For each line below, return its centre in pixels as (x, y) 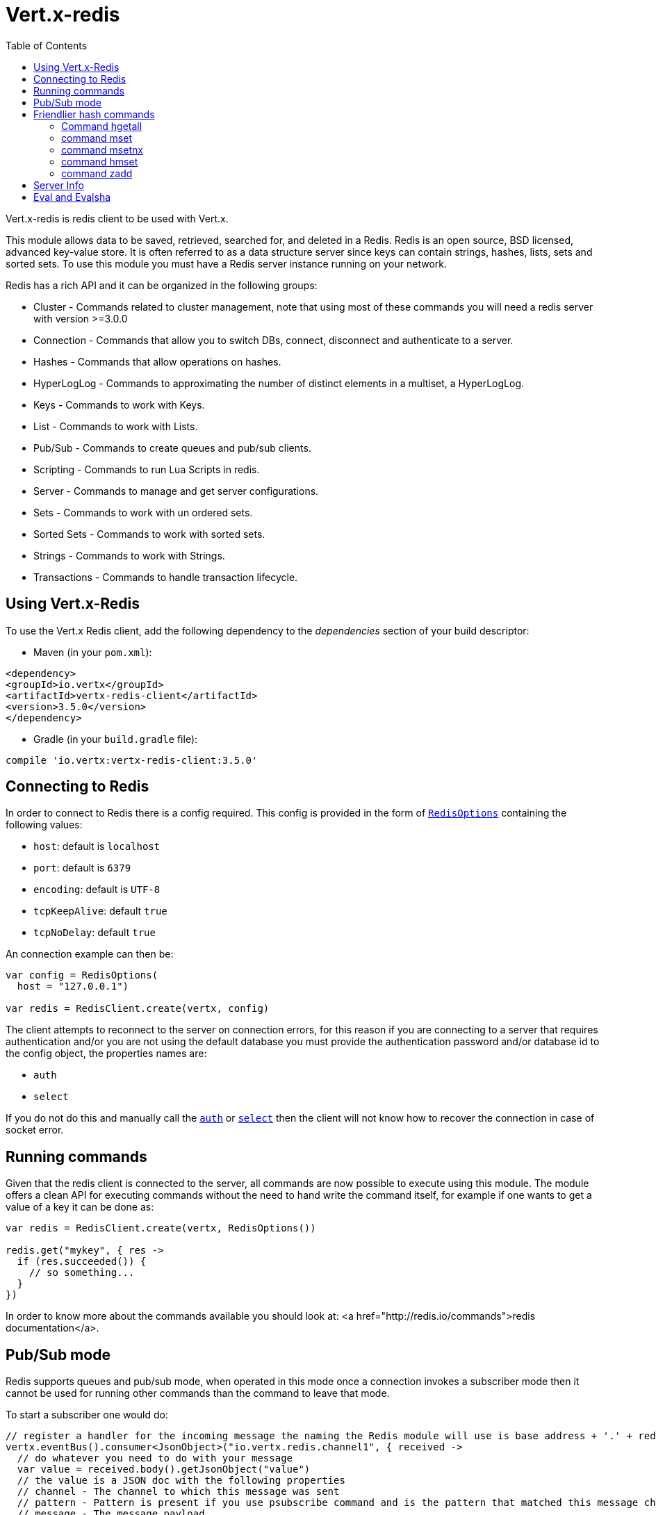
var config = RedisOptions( (82, 975)
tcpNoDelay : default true (95, 933)
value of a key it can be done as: (80, 1207)
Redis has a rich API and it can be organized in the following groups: (162, 285)
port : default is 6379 (82, 868)
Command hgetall (102, 126)
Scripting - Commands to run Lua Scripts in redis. (147, 469)
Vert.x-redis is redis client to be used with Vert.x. (117, 218)
